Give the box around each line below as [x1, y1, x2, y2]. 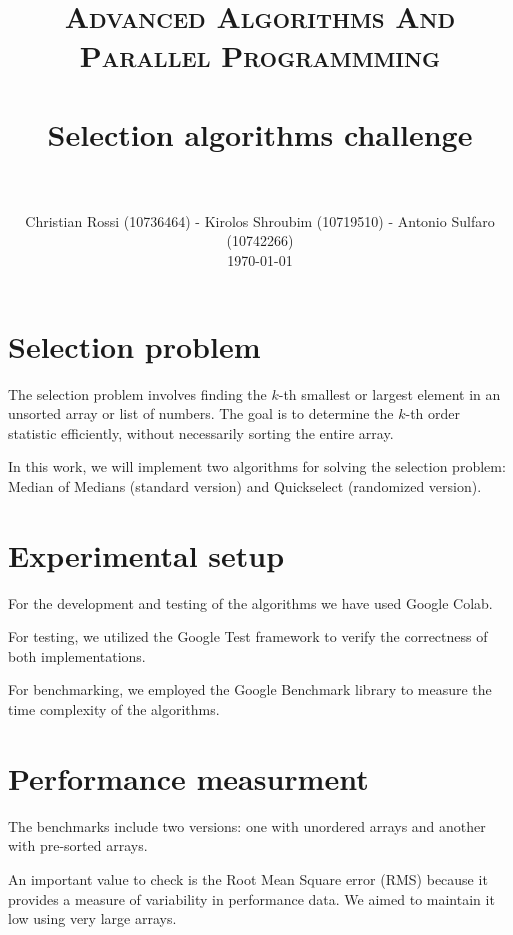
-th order [405, 403, 461, 424]
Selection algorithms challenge [47, 113, 473, 154]
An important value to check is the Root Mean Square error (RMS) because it [8, 868, 488, 889]
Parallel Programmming [79, 35, 441, 76]
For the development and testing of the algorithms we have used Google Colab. [8, 592, 493, 613]
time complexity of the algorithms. [8, 699, 220, 720]
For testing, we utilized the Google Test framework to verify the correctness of [8, 626, 488, 647]
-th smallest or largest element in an [278, 383, 501, 404]
